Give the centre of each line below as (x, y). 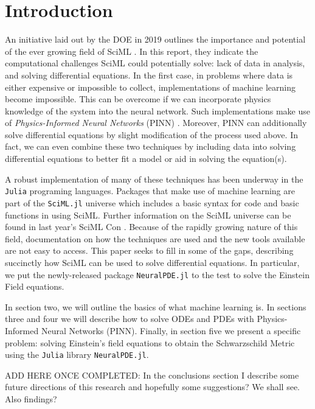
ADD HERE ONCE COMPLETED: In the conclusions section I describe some (152, 375)
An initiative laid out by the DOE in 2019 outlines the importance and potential (155, 39)
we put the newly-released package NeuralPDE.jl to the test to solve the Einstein (157, 274)
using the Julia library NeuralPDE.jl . (77, 355)
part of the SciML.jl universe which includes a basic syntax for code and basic (152, 202)
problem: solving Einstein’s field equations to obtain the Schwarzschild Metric (150, 342)
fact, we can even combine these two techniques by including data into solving (151, 146)
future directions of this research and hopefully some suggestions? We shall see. (152, 387)
